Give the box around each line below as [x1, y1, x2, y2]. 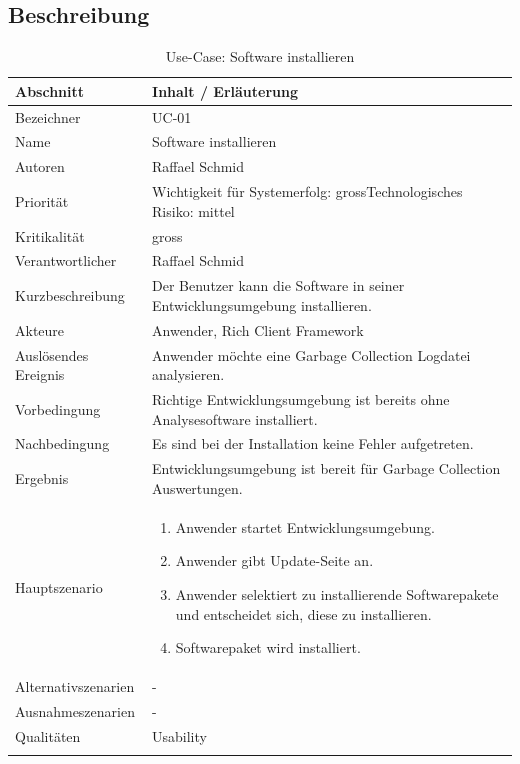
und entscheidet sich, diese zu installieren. [175, 603, 432, 624]
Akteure [15, 319, 65, 340]
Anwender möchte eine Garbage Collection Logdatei [152, 344, 471, 365]
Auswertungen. [152, 477, 243, 498]
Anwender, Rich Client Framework [152, 319, 364, 340]
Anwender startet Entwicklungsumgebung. [175, 516, 435, 537]
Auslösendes [15, 344, 89, 365]
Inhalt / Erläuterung [152, 80, 299, 101]
